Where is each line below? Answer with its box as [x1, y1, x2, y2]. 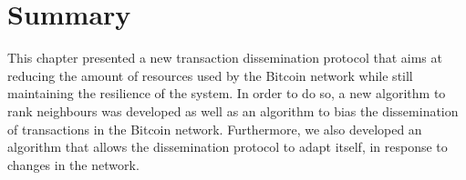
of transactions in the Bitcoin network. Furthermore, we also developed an [7, 119, 422, 138]
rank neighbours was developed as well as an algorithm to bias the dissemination [7, 101, 459, 120]
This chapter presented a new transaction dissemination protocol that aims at [7, 48, 442, 67]
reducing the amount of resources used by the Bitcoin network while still [7, 65, 413, 85]
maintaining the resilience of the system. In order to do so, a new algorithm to [7, 84, 446, 103]
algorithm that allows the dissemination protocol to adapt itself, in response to [7, 137, 448, 156]
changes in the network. [7, 155, 140, 174]
